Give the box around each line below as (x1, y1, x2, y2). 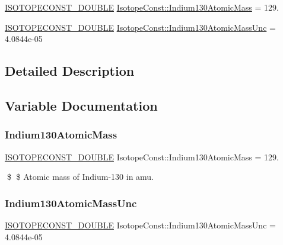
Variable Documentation (5, 96, 158, 114)
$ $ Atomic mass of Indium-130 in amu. (7, 170, 154, 183)
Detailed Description (5, 62, 135, 80)
